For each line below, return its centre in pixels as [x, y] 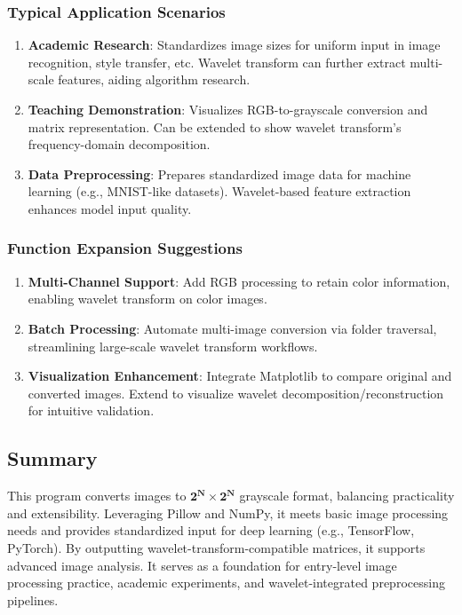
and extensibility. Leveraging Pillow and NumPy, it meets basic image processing [228, 512]
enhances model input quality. [110, 208]
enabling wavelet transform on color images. [147, 299]
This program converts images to [97, 496]
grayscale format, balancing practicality [347, 496]
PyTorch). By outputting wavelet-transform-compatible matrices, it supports [216, 547]
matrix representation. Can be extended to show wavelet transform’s [215, 126]
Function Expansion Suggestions [125, 248]
